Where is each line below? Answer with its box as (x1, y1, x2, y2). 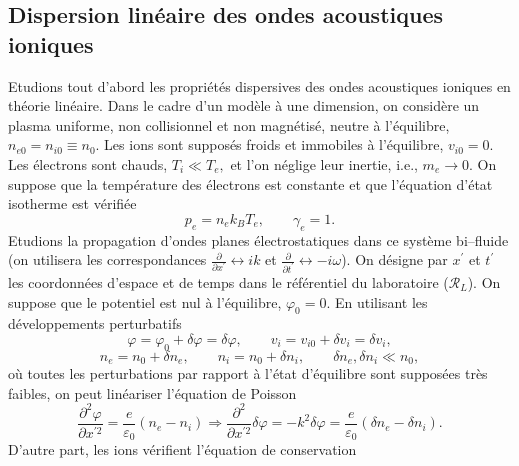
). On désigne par (341, 249, 448, 270)
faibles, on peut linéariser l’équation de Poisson (8, 382, 297, 403)
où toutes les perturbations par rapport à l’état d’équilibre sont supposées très (8, 363, 488, 384)
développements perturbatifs (8, 313, 182, 334)
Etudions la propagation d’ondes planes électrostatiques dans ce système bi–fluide (8, 229, 509, 250)
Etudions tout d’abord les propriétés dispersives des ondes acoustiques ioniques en (8, 75, 511, 96)
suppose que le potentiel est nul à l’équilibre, (8, 291, 282, 312)
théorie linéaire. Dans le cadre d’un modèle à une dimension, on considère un (8, 95, 480, 116)
